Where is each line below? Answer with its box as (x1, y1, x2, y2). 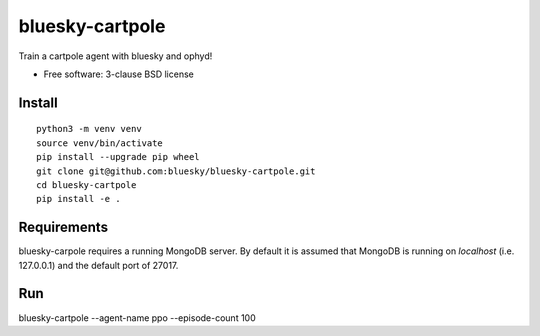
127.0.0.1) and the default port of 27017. (18, 259, 179, 271)
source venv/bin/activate (36, 137, 164, 149)
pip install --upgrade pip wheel (36, 151, 200, 163)
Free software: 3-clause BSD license (43, 68, 194, 80)
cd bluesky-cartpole (36, 179, 137, 190)
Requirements (18, 219, 109, 236)
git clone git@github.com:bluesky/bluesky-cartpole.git (36, 165, 316, 177)
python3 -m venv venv (36, 123, 142, 135)
